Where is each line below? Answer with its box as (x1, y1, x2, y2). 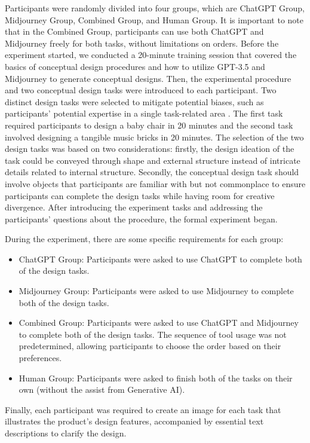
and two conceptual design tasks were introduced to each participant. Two (5, 84, 277, 96)
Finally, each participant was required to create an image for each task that (5, 403, 281, 415)
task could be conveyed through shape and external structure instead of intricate (5, 154, 300, 166)
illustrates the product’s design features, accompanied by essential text (5, 415, 264, 427)
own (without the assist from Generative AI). (19, 383, 185, 396)
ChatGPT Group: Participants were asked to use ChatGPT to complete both (19, 252, 302, 265)
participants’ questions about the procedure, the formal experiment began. (5, 212, 278, 225)
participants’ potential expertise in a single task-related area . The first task (5, 107, 283, 120)
